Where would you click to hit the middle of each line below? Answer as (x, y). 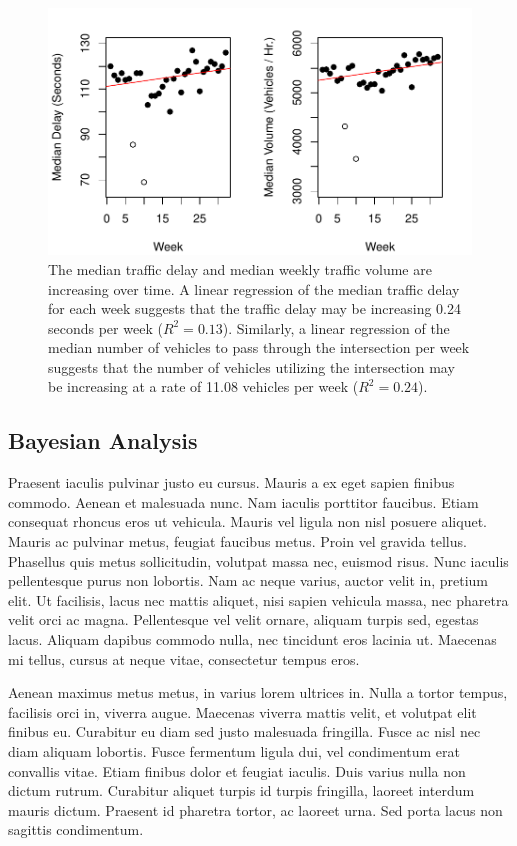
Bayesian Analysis (103, 440)
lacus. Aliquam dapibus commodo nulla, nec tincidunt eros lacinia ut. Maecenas (252, 639)
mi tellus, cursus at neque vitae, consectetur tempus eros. (184, 658)
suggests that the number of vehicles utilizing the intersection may (251, 366)
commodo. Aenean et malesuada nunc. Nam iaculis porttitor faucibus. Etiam (243, 501)
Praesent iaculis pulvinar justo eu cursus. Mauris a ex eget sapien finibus (231, 482)
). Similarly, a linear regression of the (336, 327)
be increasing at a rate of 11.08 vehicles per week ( (203, 386)
